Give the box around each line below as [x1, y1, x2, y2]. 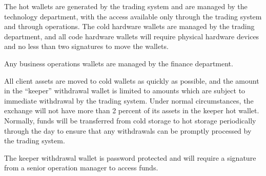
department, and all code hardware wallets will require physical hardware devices [4, 31, 259, 41]
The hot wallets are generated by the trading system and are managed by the [4, 1, 248, 11]
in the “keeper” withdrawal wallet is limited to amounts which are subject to [4, 85, 245, 96]
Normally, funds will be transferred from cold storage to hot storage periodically [4, 115, 256, 125]
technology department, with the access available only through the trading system [4, 11, 262, 21]
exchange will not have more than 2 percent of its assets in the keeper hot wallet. [4, 105, 259, 116]
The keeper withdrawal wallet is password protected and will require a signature [4, 152, 256, 163]
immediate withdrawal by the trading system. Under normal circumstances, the [4, 95, 254, 106]
